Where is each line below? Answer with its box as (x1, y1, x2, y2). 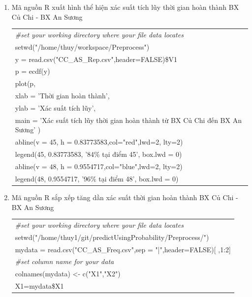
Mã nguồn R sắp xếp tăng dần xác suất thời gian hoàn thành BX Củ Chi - (11, 192, 238, 202)
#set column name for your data (15, 256, 114, 267)
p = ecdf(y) (15, 66, 50, 76)
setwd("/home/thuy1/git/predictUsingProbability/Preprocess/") (15, 232, 209, 242)
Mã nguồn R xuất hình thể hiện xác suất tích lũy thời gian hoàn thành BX (11, 2, 239, 12)
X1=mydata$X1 (15, 281, 64, 291)
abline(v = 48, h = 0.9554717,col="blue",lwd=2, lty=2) (15, 161, 183, 171)
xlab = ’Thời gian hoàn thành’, (15, 90, 110, 101)
